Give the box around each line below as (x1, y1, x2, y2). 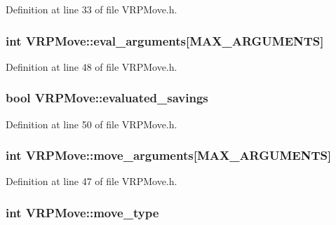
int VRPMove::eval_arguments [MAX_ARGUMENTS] (6, 32, 324, 49)
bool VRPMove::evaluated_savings (6, 89, 208, 107)
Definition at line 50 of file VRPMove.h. (6, 116, 177, 131)
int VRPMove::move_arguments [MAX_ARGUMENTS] (6, 146, 332, 164)
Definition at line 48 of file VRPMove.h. (6, 59, 177, 74)
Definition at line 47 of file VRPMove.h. (6, 174, 177, 189)
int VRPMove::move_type (6, 203, 159, 221)
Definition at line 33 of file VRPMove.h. (6, 2, 177, 16)
